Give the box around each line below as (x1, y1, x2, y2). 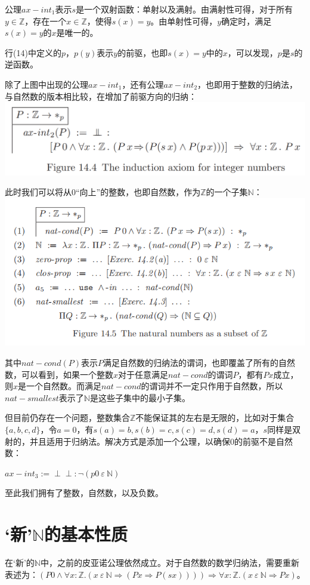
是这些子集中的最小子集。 (89, 391, 190, 404)
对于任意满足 (118, 368, 169, 380)
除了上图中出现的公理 (5, 78, 88, 90)
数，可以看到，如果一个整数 (5, 368, 113, 380)
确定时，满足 (221, 14, 272, 27)
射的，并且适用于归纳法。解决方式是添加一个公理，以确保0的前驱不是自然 (5, 435, 293, 447)
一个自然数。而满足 (26, 380, 102, 392)
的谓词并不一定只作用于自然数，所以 (141, 380, 283, 392)
